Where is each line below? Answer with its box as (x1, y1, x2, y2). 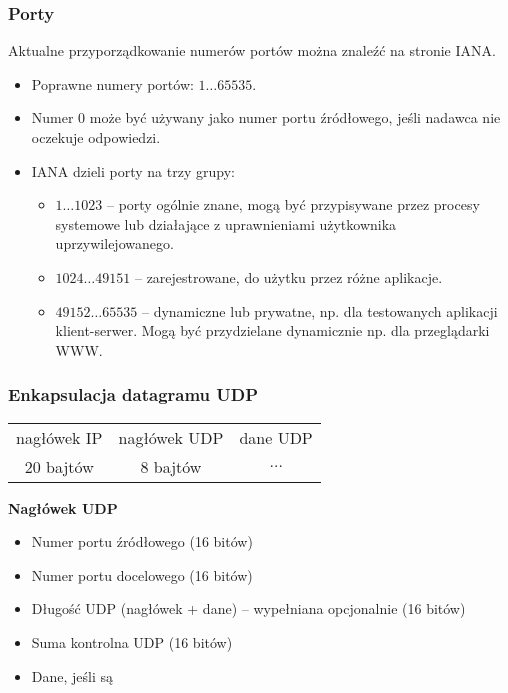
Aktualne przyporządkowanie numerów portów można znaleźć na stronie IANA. (8, 40, 496, 61)
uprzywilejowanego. (55, 233, 174, 254)
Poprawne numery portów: (31, 73, 194, 94)
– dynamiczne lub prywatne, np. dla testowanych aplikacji (141, 300, 498, 321)
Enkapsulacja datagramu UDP (8, 382, 259, 407)
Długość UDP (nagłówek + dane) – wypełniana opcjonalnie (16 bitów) (31, 598, 466, 619)
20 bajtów (24, 454, 94, 478)
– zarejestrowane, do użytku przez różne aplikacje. (134, 266, 443, 287)
